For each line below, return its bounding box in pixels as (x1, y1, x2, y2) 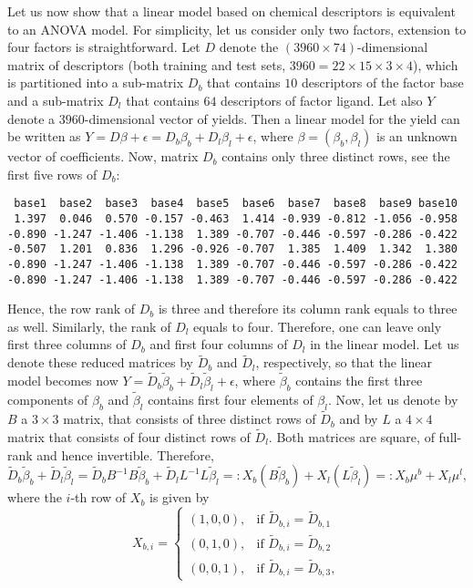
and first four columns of (149, 335, 288, 354)
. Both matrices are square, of (268, 427, 435, 446)
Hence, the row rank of (7, 299, 136, 318)
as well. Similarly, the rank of (7, 316, 171, 335)
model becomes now (7, 371, 118, 390)
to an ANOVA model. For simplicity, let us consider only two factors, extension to (7, 19, 467, 38)
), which (413, 55, 458, 74)
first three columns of (7, 335, 127, 354)
